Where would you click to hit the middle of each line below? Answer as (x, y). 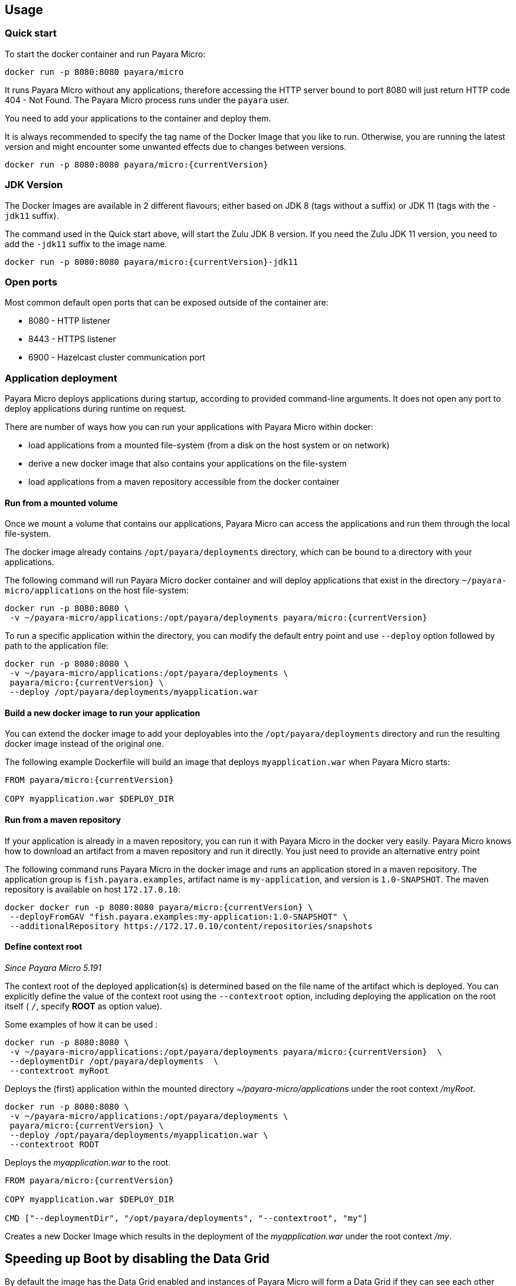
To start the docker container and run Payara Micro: (105, 54)
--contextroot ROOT (55, 1144)
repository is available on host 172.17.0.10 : (93, 889)
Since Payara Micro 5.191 (53, 967)
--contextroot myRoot (60, 1070)
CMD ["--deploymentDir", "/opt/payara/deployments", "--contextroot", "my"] (186, 1218)
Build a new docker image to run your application (103, 713)
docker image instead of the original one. (85, 744)
